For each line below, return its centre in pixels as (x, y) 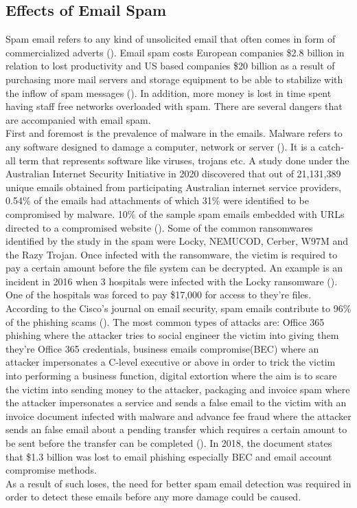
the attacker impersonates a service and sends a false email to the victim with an (176, 402)
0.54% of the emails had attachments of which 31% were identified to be (157, 200)
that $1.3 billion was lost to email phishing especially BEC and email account (169, 456)
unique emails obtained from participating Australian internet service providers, (174, 187)
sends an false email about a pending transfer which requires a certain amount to (176, 429)
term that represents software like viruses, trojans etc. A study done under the (184, 160)
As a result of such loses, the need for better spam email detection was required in (178, 483)
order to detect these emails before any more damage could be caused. (153, 497)
